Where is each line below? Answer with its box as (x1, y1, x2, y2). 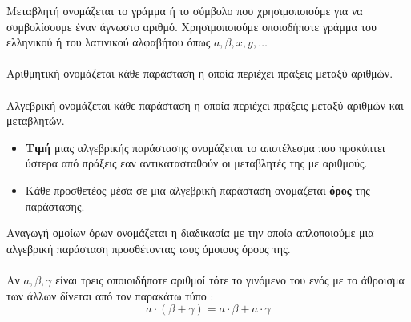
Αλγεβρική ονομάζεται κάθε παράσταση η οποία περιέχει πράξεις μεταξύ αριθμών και (6, 96, 404, 113)
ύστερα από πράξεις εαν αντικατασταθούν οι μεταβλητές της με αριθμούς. (25, 155, 368, 171)
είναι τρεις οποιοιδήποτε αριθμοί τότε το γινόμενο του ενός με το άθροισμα (55, 271, 405, 288)
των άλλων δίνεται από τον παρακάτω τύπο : (6, 287, 214, 304)
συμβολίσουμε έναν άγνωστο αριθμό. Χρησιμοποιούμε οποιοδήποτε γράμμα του (6, 18, 377, 34)
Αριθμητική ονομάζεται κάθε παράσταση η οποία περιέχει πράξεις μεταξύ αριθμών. (6, 65, 393, 82)
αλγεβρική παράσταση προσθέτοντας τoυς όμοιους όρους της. (6, 239, 291, 256)
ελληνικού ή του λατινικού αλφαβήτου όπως (6, 34, 211, 50)
